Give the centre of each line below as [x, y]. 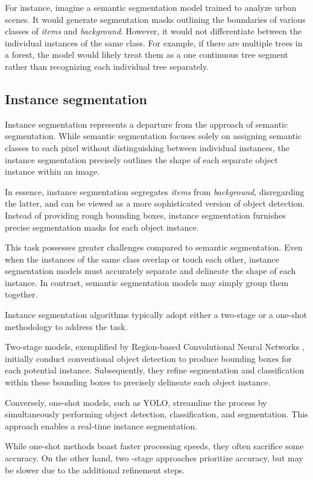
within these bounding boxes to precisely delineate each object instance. [138, 382]
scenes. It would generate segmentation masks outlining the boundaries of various [155, 19]
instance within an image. [52, 171]
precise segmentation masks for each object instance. [102, 227]
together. [21, 294]
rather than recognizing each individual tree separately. [107, 66]
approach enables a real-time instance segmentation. [101, 425]
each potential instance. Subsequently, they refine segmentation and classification [155, 370]
